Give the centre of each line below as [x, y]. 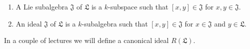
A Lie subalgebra [42, 6]
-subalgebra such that [115, 23]
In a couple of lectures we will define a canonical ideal [86, 40]
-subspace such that [138, 6]
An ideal [29, 23]
